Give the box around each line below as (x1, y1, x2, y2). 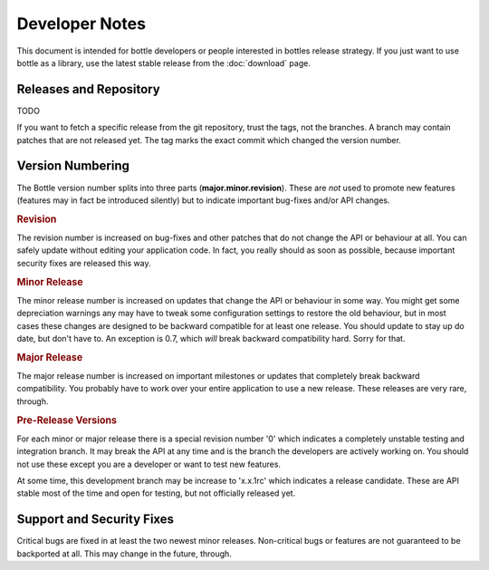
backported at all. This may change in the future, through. (16, 548, 233, 559)
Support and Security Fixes (16, 512, 175, 527)
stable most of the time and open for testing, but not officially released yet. (16, 488, 296, 498)
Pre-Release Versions (16, 413, 118, 426)
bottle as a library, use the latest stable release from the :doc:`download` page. (16, 57, 312, 68)
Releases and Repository (16, 82, 160, 97)
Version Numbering (16, 159, 130, 174)
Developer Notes (16, 14, 147, 34)
